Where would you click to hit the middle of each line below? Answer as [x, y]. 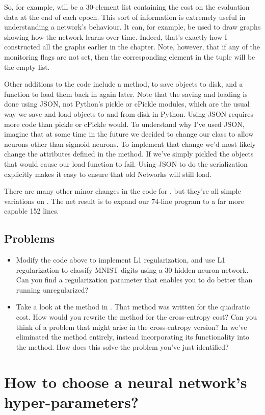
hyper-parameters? [72, 401]
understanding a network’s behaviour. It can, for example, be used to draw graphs [132, 27]
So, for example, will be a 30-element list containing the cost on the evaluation [127, 7]
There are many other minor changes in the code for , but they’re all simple [123, 191]
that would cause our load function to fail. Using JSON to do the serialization [126, 163]
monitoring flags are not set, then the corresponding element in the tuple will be [130, 56]
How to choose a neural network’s [126, 382]
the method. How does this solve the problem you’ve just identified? [122, 346]
